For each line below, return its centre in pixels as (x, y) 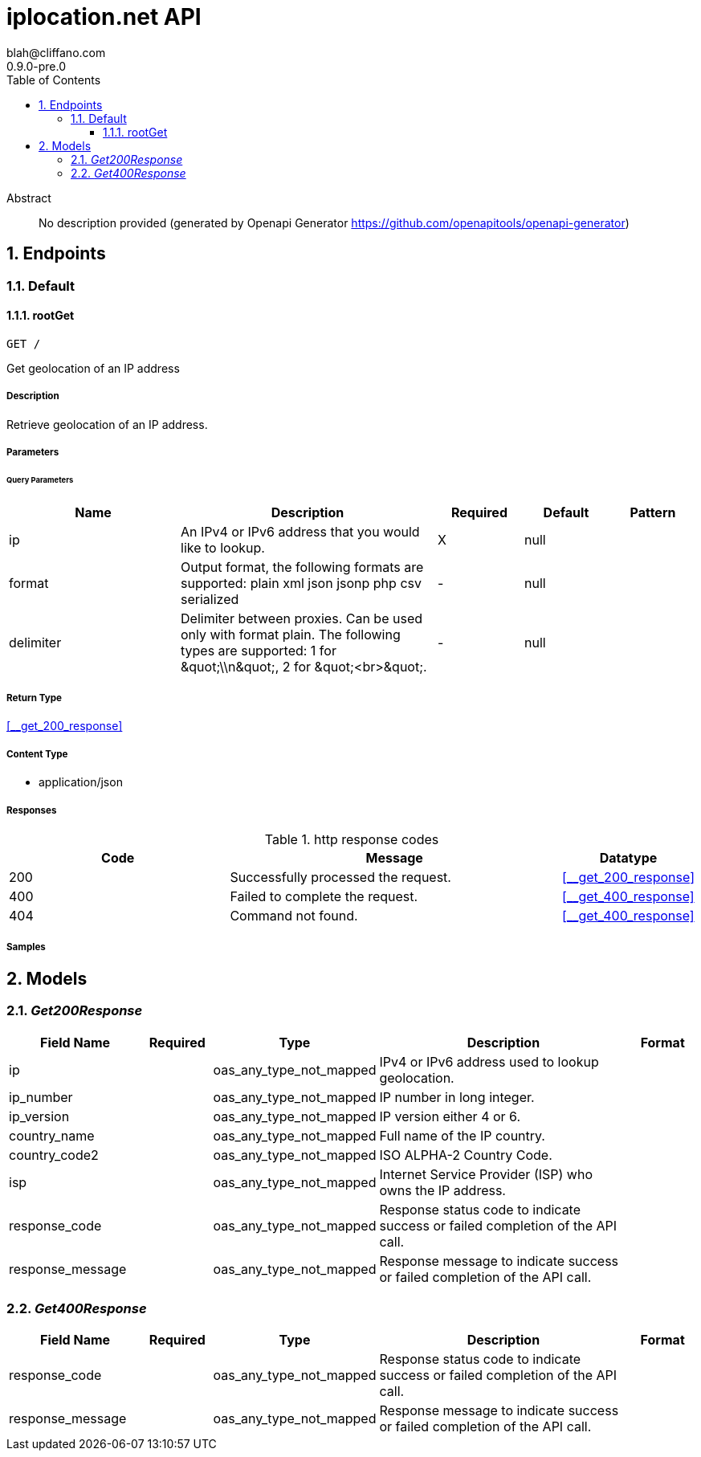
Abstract (29, 198)
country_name (52, 1135)
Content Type (37, 754)
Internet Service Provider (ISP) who (486, 1174)
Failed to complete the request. (324, 897)
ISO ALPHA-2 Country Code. (466, 1155)
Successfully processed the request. (340, 877)
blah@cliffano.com (56, 52)
